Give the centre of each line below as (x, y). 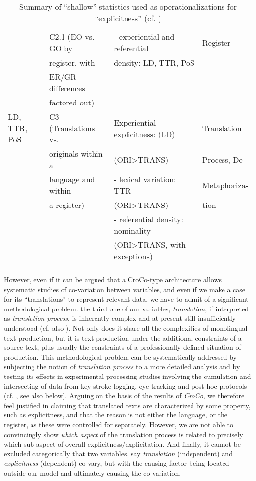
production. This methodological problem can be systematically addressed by (121, 357)
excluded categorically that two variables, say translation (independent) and (118, 453)
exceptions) (133, 256)
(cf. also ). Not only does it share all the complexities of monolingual (144, 327)
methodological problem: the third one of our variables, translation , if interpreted (126, 308)
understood (21, 327)
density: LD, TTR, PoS (154, 62)
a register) (67, 205)
